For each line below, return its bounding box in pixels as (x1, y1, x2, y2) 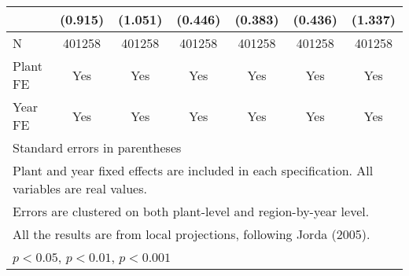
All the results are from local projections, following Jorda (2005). (13, 225, 370, 243)
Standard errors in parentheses (13, 138, 182, 156)
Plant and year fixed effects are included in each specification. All (13, 161, 374, 179)
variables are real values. (13, 179, 147, 197)
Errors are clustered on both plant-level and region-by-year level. (13, 202, 370, 220)
